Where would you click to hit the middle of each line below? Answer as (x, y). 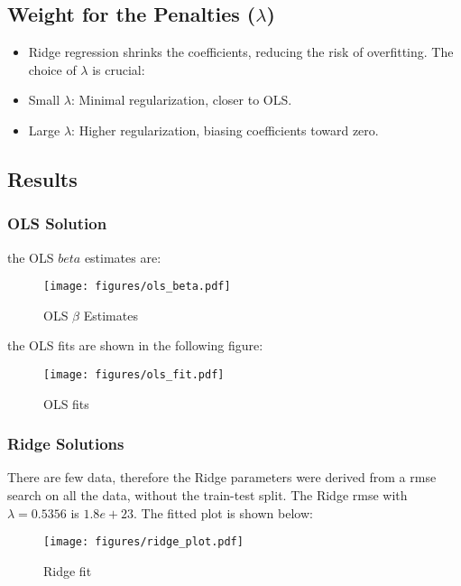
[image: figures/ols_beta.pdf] (137, 287)
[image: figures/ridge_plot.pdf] (143, 542)
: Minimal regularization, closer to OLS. (181, 100)
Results (42, 178)
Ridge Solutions (66, 444)
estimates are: (123, 257)
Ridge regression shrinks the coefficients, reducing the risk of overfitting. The (241, 52)
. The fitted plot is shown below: (223, 512)
